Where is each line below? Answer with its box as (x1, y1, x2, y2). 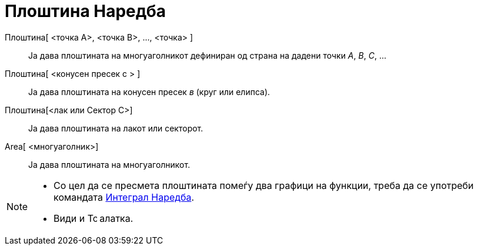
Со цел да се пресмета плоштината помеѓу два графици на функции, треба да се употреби (54, 179, 474, 191)
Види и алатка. (54, 212, 133, 224)
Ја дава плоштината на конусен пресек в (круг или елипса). (28, 86, 270, 97)
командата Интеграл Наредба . (54, 191, 195, 203)
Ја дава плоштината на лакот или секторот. (28, 123, 203, 133)
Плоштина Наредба (5, 1, 166, 21)
